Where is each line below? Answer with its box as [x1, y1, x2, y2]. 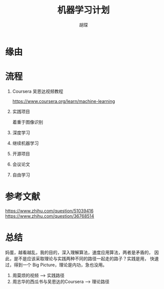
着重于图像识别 [12, 119, 43, 125]
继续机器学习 [12, 140, 39, 146]
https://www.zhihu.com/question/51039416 [5, 208, 93, 214]
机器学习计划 [57, 4, 110, 16]
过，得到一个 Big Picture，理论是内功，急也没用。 [5, 262, 107, 268]
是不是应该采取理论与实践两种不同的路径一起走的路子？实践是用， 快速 [13, 255, 159, 261]
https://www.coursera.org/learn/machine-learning [12, 98, 115, 104]
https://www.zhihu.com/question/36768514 [5, 213, 94, 219]
